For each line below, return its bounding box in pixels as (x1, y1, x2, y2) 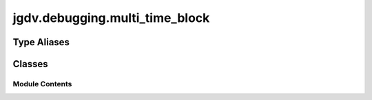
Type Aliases (12, 36, 70, 48)
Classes (12, 58, 48, 70)
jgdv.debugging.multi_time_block (12, 10, 210, 25)
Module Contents (12, 79, 72, 88)
